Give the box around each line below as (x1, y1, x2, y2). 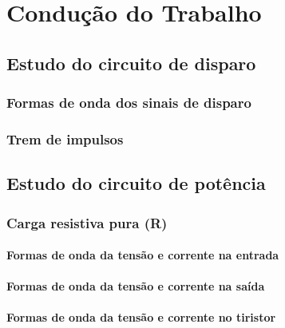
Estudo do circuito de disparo (6, 50, 256, 75)
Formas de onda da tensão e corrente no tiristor (6, 309, 276, 326)
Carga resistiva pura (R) (6, 212, 168, 232)
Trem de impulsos (6, 128, 124, 148)
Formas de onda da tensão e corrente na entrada (6, 247, 279, 263)
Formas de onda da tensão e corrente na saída (6, 278, 265, 294)
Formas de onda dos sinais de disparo (6, 93, 251, 113)
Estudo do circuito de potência (6, 171, 266, 196)
